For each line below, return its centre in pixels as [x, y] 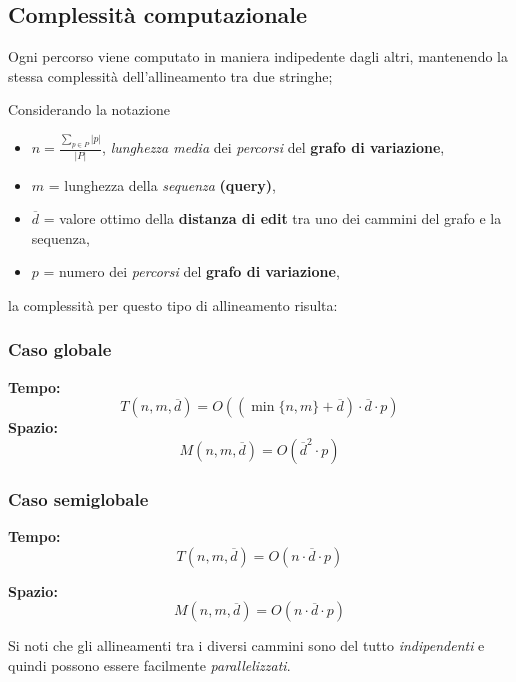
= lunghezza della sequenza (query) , [162, 184]
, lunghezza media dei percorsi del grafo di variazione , [273, 147]
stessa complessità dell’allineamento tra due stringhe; [170, 75]
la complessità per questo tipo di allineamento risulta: [173, 304]
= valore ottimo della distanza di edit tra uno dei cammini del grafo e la [272, 218]
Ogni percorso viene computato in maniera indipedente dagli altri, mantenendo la [258, 56]
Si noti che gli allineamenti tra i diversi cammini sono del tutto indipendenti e [246, 645]
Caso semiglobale [78, 498]
